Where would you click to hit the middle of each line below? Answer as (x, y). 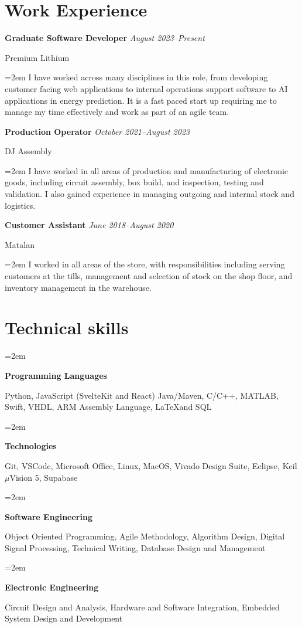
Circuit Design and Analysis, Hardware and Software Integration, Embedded (142, 607)
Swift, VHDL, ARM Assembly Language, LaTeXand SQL (108, 407)
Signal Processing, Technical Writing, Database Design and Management (135, 547)
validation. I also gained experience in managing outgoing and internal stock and (150, 194)
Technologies (31, 446)
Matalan (20, 244)
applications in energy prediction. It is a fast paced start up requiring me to (141, 100)
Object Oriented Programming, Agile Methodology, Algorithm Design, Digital (145, 536)
